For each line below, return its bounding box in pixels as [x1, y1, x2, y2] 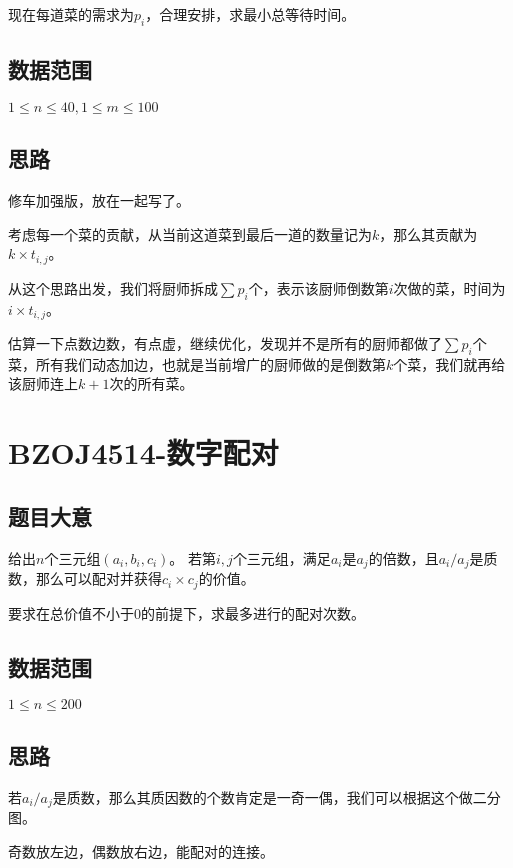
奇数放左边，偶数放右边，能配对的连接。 [8, 840, 274, 861]
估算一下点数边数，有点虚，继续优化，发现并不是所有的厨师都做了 [8, 333, 442, 354]
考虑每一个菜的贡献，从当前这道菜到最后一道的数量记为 [8, 223, 372, 244]
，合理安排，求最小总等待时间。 [145, 4, 356, 24]
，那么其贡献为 [379, 223, 478, 244]
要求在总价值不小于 [8, 602, 134, 623]
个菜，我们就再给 [393, 353, 506, 374]
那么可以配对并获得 [35, 568, 162, 589]
